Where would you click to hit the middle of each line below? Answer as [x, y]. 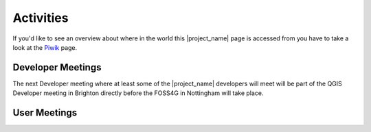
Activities [41, 18]
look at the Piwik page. [45, 47]
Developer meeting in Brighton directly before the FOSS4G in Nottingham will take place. [138, 93]
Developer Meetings [57, 67]
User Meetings [45, 113]
